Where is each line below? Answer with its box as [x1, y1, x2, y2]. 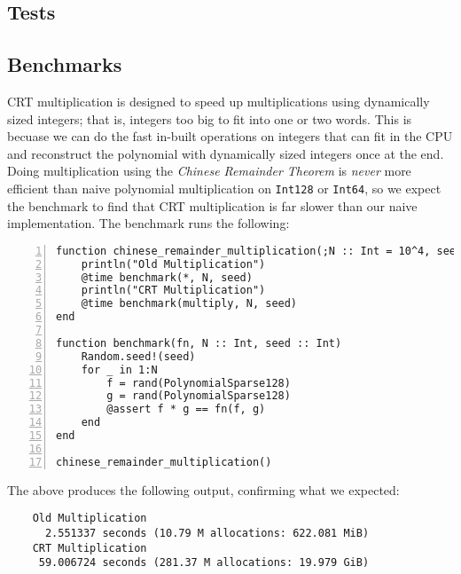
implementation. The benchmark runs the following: [7, 214, 290, 232]
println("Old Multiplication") [81, 257, 266, 271]
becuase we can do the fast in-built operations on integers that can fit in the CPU [7, 127, 453, 145]
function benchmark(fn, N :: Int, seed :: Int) [56, 336, 342, 350]
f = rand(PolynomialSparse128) [106, 376, 291, 389]
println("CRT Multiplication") [81, 284, 266, 297]
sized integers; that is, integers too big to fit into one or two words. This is [7, 109, 412, 128]
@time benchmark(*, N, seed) [81, 271, 253, 284]
